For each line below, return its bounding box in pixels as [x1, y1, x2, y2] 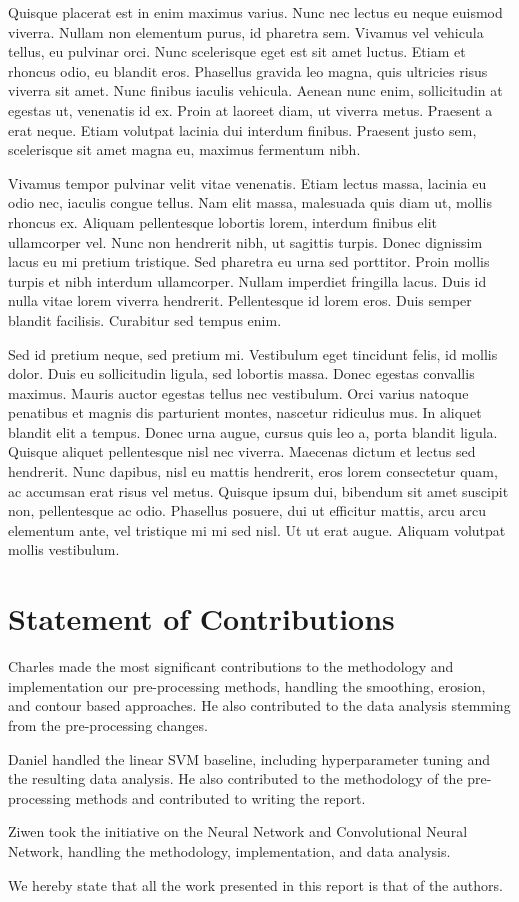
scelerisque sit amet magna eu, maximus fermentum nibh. [8, 139, 361, 160]
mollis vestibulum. [8, 539, 120, 560]
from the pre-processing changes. [8, 714, 208, 735]
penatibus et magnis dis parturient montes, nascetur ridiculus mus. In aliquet [8, 402, 482, 423]
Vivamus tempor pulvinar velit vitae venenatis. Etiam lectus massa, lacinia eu [8, 172, 487, 193]
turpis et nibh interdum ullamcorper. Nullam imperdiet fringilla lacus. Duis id [8, 270, 487, 291]
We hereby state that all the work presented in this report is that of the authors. [8, 874, 503, 895]
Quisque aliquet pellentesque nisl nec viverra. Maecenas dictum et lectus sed [8, 441, 476, 462]
